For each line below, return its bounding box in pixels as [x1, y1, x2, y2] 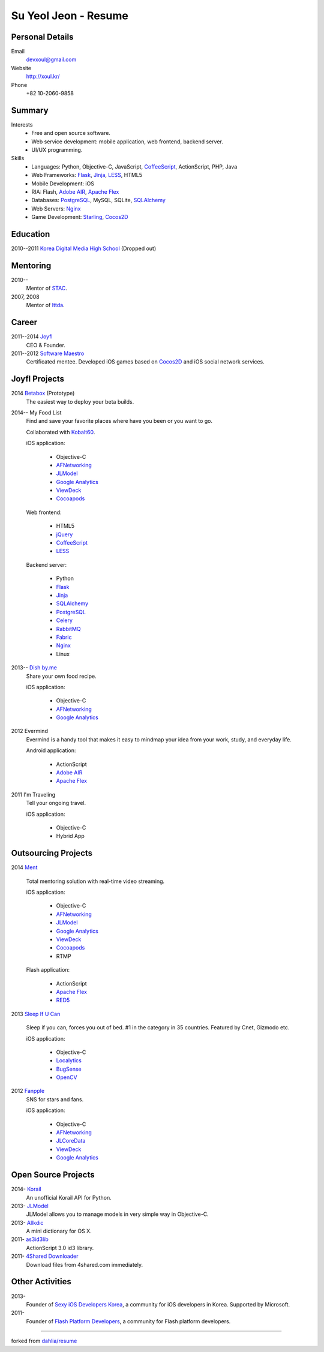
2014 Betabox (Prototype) [11, 390, 75, 397]
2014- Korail [11, 1185, 41, 1193]
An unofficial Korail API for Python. [26, 1194, 112, 1201]
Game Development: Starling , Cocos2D [31, 214, 128, 221]
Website [11, 64, 32, 71]
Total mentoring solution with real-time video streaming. [26, 878, 165, 885]
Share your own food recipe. [26, 672, 97, 680]
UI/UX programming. [31, 146, 83, 154]
